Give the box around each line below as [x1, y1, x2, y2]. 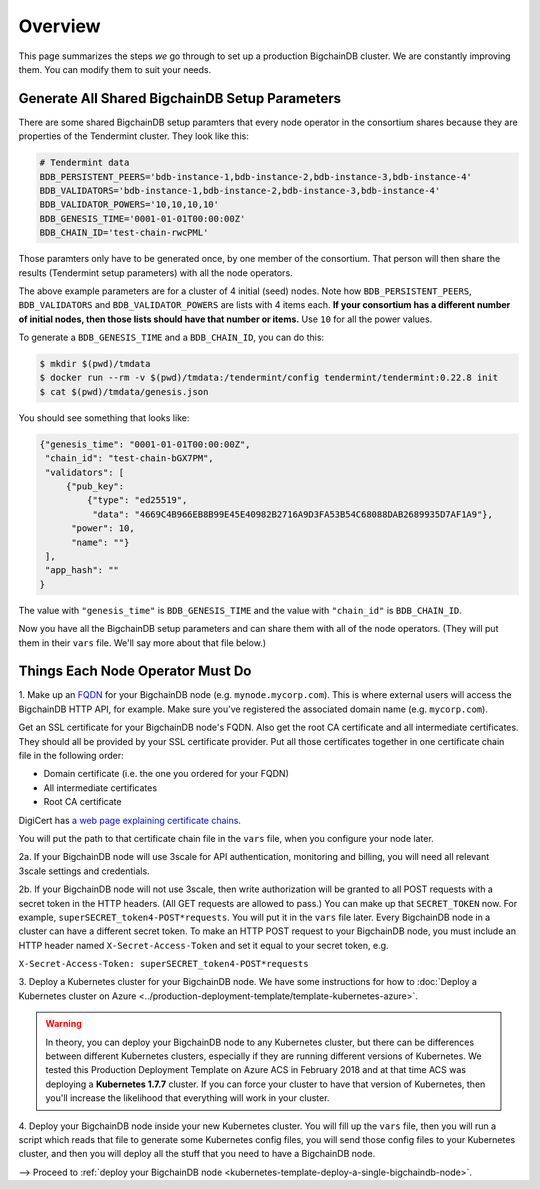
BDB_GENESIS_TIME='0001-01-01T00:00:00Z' [39, 213, 246, 224]
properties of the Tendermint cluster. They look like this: [18, 130, 249, 142]
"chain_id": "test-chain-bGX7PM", [45, 453, 214, 464]
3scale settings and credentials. [18, 865, 150, 877]
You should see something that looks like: [18, 411, 190, 424]
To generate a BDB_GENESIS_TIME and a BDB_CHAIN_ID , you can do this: [18, 331, 325, 344]
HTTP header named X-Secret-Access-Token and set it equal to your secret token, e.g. [18, 939, 389, 951]
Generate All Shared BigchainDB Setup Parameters [18, 90, 342, 107]
